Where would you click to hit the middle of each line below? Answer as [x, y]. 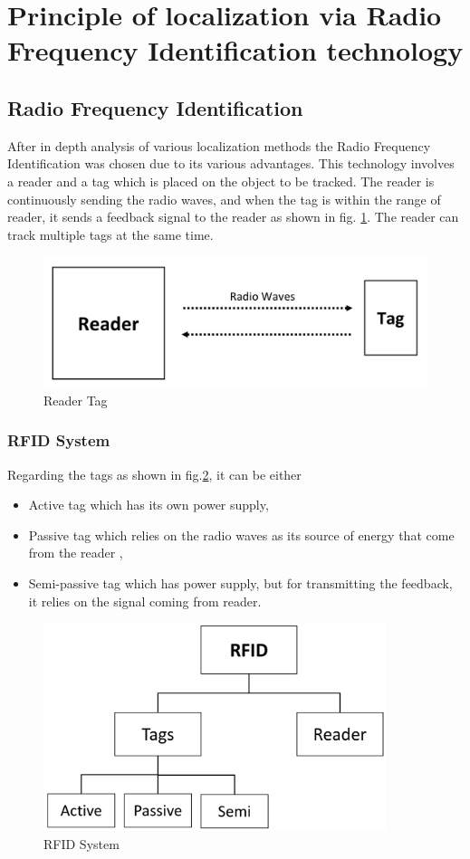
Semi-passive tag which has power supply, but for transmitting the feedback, [240, 583]
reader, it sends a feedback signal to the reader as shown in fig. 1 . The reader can [233, 217]
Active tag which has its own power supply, [149, 505]
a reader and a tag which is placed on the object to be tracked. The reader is [221, 181]
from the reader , [76, 553]
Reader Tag [76, 400]
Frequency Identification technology [235, 50]
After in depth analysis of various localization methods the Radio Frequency [219, 145]
